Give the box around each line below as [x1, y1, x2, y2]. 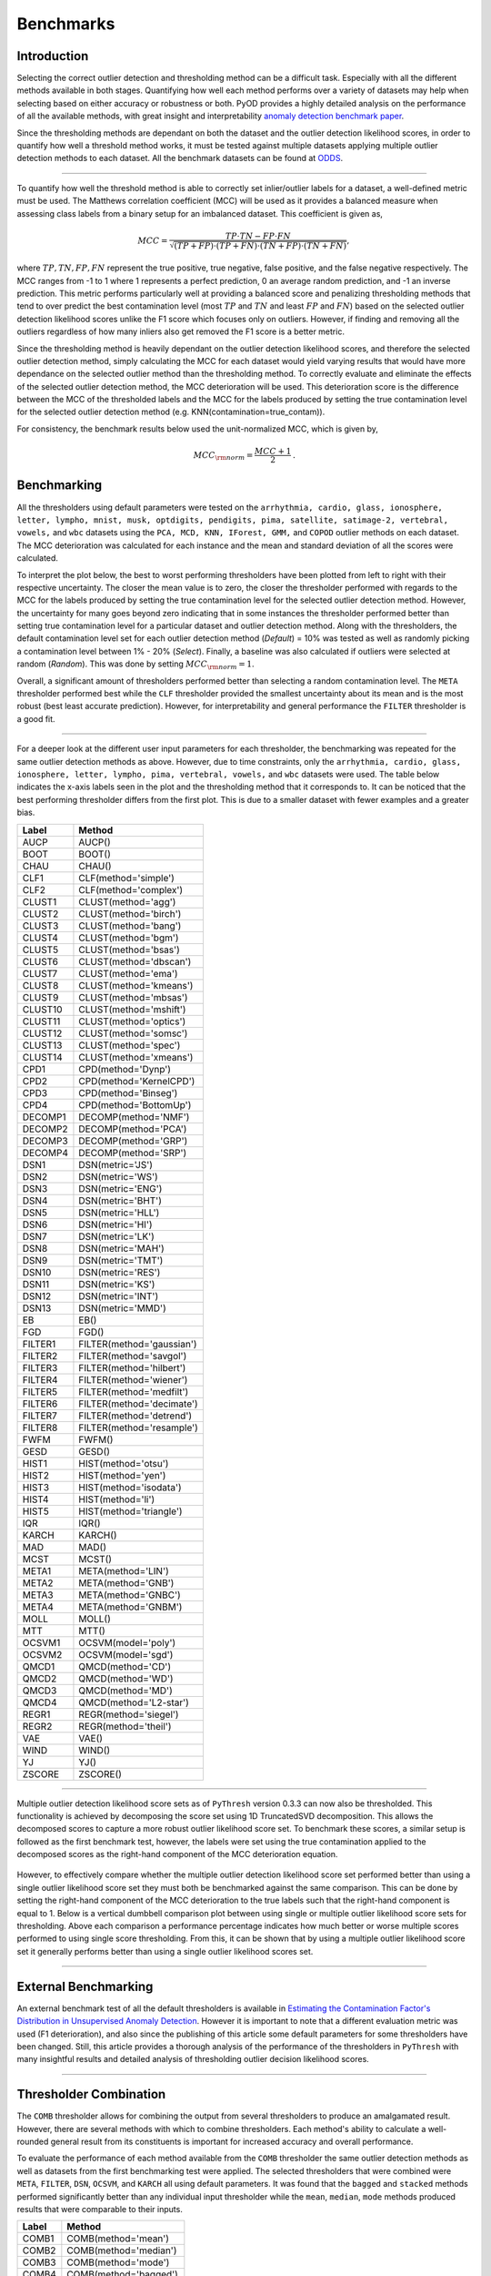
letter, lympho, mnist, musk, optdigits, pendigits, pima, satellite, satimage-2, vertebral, [16, 514, 449, 525]
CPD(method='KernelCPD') [78, 1074, 195, 1087]
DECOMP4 [22, 1146, 68, 1159]
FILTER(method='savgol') [78, 1349, 187, 1362]
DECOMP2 [22, 1123, 68, 1135]
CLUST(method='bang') [78, 920, 182, 932]
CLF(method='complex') [78, 883, 184, 896]
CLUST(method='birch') [78, 907, 182, 920]
